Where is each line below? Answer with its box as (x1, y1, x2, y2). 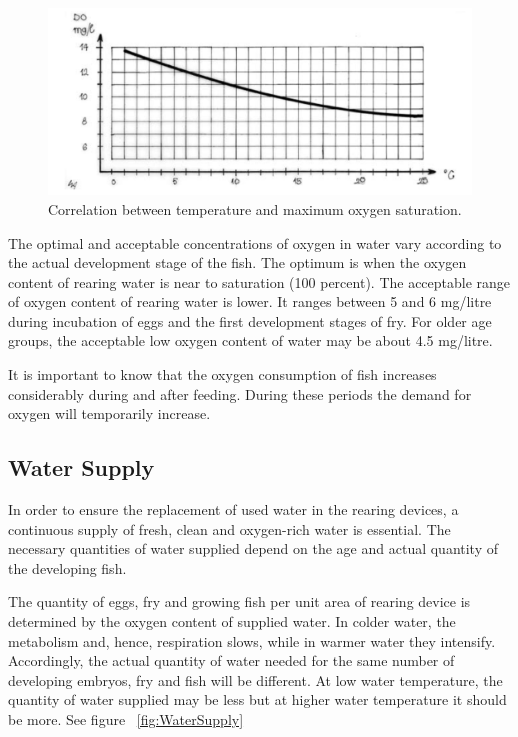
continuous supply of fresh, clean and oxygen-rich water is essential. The (8, 518, 451, 539)
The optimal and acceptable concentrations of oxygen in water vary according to (8, 232, 502, 253)
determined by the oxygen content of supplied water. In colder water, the (8, 611, 456, 632)
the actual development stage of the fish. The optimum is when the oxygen (8, 252, 467, 273)
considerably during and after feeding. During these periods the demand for (8, 383, 472, 404)
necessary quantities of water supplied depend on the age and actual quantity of (8, 538, 499, 559)
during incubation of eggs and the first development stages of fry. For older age (8, 310, 492, 331)
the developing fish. (8, 557, 127, 578)
